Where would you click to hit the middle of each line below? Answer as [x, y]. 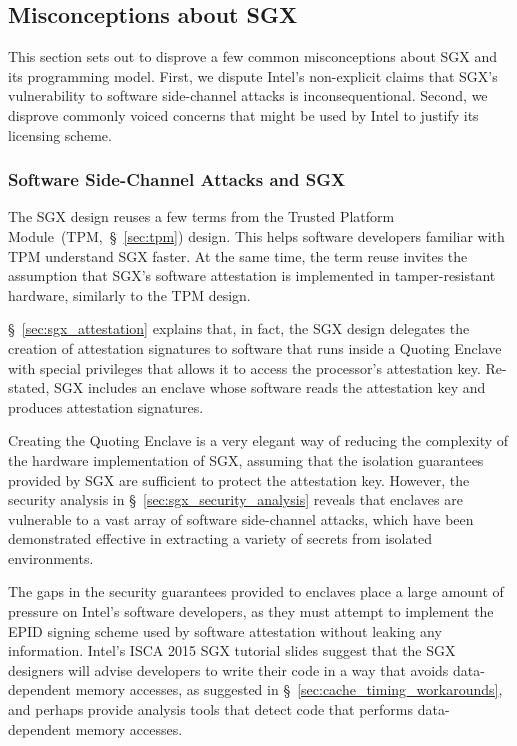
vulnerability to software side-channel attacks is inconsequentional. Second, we [248, 95]
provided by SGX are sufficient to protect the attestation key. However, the [239, 479]
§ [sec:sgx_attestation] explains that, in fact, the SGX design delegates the [239, 328]
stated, [29, 387]
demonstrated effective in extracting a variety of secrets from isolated [220, 538]
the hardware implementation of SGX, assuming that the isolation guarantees [246, 459]
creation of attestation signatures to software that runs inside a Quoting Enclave [255, 347]
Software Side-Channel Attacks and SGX [177, 179]
